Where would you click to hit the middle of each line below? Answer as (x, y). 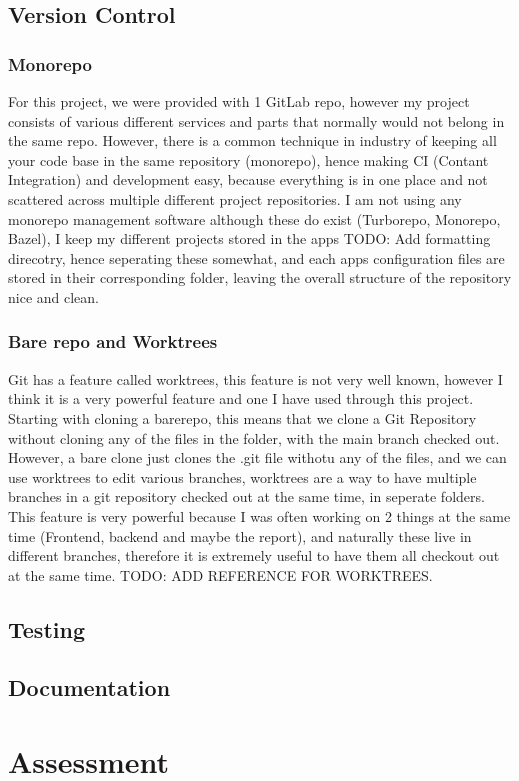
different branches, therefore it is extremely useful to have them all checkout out (254, 555)
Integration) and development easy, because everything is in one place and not (248, 179)
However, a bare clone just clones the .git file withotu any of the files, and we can (257, 457)
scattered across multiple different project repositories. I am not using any (235, 198)
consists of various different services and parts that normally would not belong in (256, 120)
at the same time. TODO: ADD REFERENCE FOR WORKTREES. (220, 574)
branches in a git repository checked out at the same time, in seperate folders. (246, 496)
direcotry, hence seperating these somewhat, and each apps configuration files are (256, 257)
